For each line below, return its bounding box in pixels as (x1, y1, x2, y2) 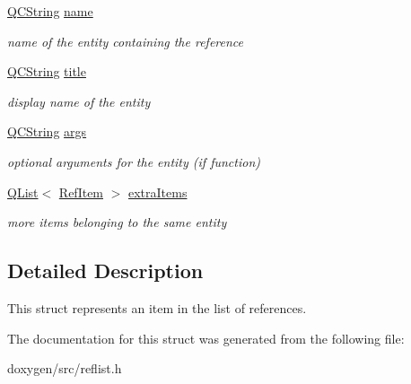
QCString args (7, 122, 87, 141)
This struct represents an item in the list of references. (7, 298, 307, 317)
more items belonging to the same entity (7, 213, 227, 231)
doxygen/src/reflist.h (7, 359, 122, 378)
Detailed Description (7, 257, 204, 284)
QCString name (7, 2, 93, 20)
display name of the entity (7, 92, 151, 110)
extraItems (128, 182, 188, 201)
